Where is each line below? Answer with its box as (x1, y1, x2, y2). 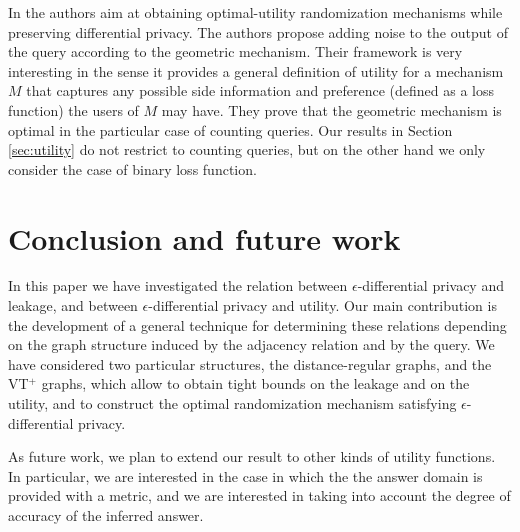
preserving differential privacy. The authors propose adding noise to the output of (8, 21, 508, 42)
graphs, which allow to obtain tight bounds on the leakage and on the (41, 373, 470, 394)
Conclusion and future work (8, 217, 401, 258)
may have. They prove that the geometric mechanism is (161, 99, 502, 120)
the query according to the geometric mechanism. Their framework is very (8, 41, 463, 62)
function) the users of (8, 99, 139, 120)
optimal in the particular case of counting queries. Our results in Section (8, 119, 453, 140)
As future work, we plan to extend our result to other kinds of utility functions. (8, 446, 496, 467)
